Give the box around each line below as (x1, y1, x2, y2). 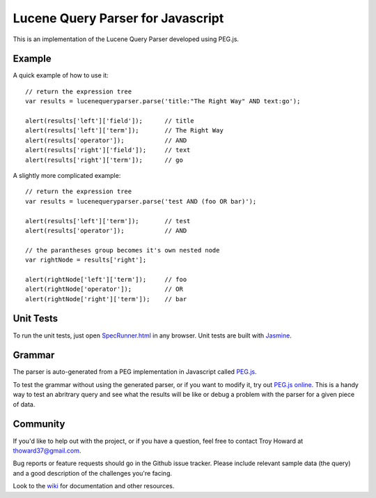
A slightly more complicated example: (13, 171, 121, 179)
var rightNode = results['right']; (25, 256, 147, 264)
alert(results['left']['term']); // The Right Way (25, 126, 224, 135)
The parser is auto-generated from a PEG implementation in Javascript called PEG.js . (13, 368, 257, 376)
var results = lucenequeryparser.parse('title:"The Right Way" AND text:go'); (25, 98, 301, 105)
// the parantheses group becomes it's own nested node (25, 246, 220, 254)
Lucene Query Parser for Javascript (13, 10, 224, 26)
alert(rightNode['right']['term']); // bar (25, 295, 187, 303)
